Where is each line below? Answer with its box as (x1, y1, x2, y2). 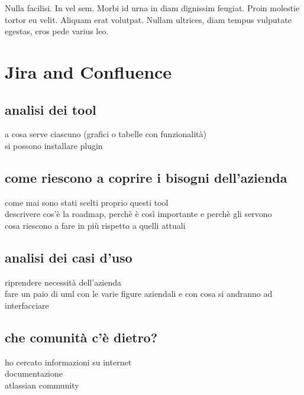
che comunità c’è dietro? (5, 328, 158, 346)
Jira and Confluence (5, 59, 172, 83)
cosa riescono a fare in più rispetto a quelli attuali (5, 219, 186, 231)
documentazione (5, 367, 63, 380)
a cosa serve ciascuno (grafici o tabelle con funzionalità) (5, 128, 206, 140)
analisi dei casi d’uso (5, 248, 132, 266)
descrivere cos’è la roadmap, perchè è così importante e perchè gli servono (5, 208, 272, 220)
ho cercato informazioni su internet (5, 355, 132, 368)
